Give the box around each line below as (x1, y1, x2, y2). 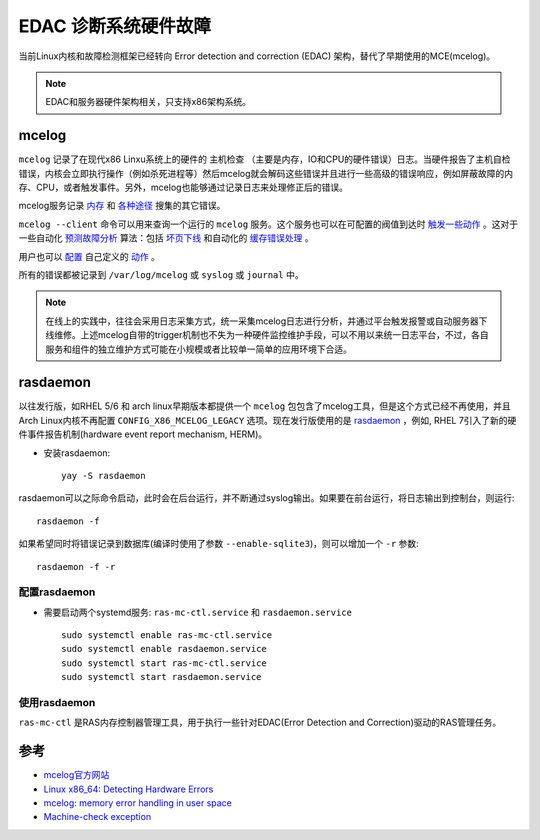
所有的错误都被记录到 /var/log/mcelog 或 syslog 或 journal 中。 (18, 268, 304, 280)
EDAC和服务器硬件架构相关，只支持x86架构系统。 (45, 96, 252, 108)
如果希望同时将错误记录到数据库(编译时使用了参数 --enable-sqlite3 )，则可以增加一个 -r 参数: (18, 538, 419, 550)
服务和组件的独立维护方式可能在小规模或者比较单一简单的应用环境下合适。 (45, 343, 352, 355)
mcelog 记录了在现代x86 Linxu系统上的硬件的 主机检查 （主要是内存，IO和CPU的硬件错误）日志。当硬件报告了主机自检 (18, 153, 511, 165)
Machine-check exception (43, 811, 152, 823)
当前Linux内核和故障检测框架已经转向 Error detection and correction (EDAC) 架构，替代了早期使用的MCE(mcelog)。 (18, 50, 496, 62)
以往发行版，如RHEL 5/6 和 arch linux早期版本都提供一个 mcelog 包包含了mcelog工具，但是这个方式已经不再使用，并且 (18, 400, 511, 412)
